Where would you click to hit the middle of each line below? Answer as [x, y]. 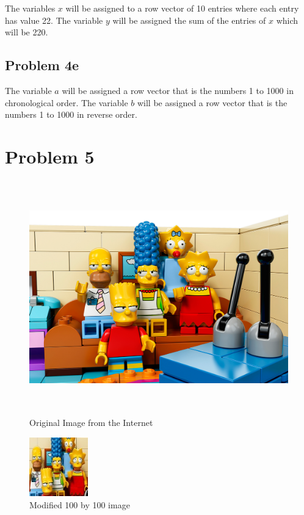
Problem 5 [50, 156]
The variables [30, 8]
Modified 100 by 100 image [80, 504]
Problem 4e [42, 65]
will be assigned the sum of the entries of [189, 20]
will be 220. [27, 32]
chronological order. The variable [67, 102]
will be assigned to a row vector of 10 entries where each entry [182, 8]
